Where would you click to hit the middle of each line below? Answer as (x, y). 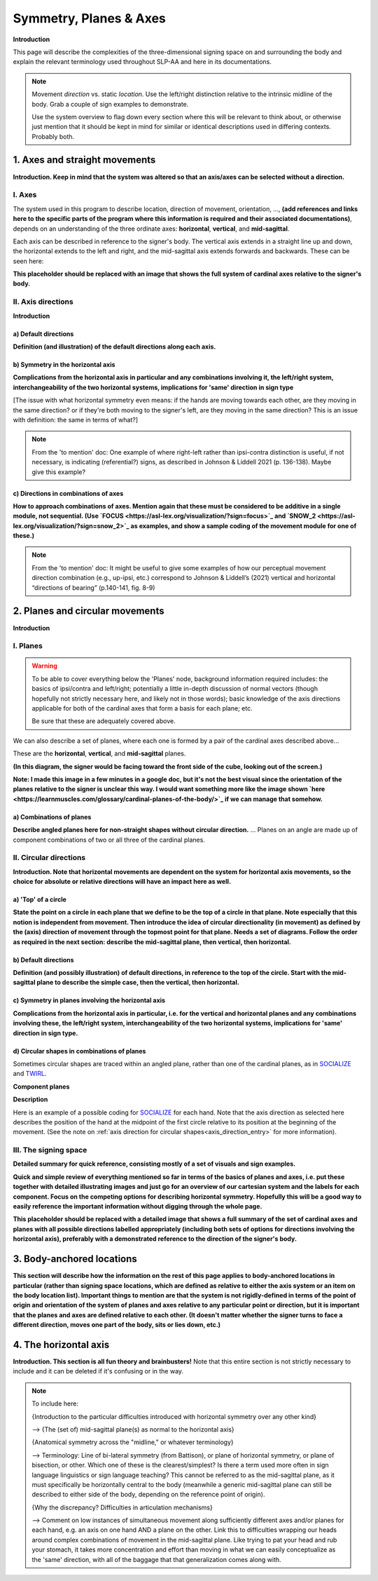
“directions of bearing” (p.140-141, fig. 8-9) (93, 587)
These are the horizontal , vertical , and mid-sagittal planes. (99, 753)
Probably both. (53, 136)
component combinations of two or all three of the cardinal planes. (109, 840)
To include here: (55, 1404)
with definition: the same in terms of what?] (76, 419)
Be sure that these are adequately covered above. (104, 721)
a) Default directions (43, 334)
